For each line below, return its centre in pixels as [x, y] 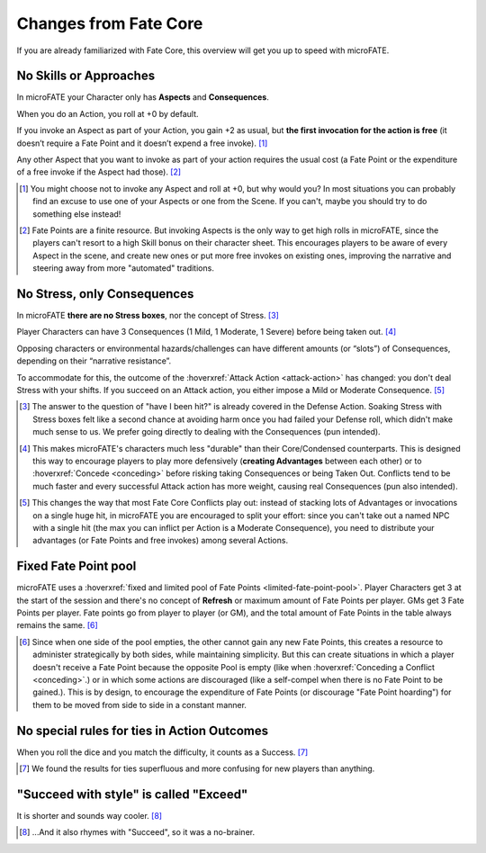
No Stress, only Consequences [105, 294]
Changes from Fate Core [110, 23]
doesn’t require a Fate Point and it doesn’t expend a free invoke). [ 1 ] [142, 143]
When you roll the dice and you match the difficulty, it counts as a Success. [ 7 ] [162, 752]
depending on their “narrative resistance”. [94, 361]
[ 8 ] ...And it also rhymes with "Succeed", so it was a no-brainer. [137, 832]
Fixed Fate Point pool [76, 566]
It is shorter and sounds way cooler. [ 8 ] [89, 815]
